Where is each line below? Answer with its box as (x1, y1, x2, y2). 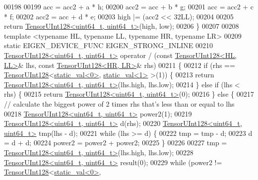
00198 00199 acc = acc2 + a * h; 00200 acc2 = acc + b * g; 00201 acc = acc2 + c (4, 1, 254, 11)
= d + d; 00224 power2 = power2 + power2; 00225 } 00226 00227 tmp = (4, 137, 227, 148)
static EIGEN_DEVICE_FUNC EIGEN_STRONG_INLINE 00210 (4, 40, 213, 51)
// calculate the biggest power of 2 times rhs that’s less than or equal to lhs (4, 98, 235, 109)
